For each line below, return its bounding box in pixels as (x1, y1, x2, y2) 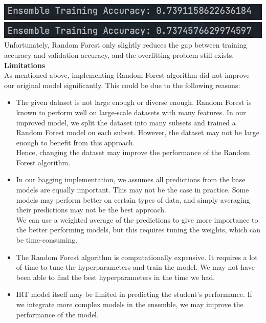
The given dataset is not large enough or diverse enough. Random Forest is (16, 97, 252, 107)
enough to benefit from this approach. (16, 137, 135, 147)
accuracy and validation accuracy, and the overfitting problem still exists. (4, 49, 234, 60)
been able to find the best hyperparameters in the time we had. (16, 271, 215, 282)
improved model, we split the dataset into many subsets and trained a (16, 117, 236, 127)
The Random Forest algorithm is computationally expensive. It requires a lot (16, 251, 258, 262)
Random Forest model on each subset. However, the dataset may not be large (16, 127, 259, 138)
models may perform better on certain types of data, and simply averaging (16, 194, 250, 205)
